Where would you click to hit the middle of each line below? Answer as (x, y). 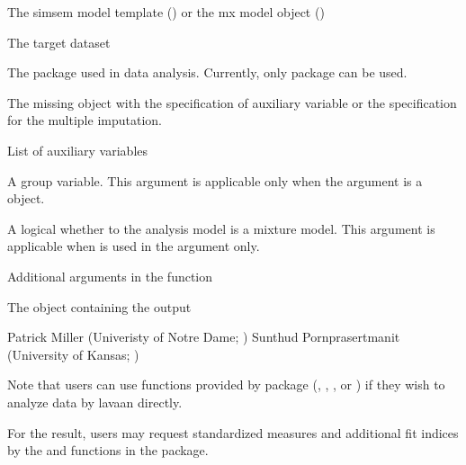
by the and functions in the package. (108, 450)
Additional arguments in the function (110, 276)
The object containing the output (99, 306)
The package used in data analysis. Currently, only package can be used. (207, 72)
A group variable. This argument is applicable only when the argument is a (215, 180)
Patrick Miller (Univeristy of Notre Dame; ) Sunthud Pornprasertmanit (204, 337)
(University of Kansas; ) (73, 354)
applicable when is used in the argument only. (134, 246)
